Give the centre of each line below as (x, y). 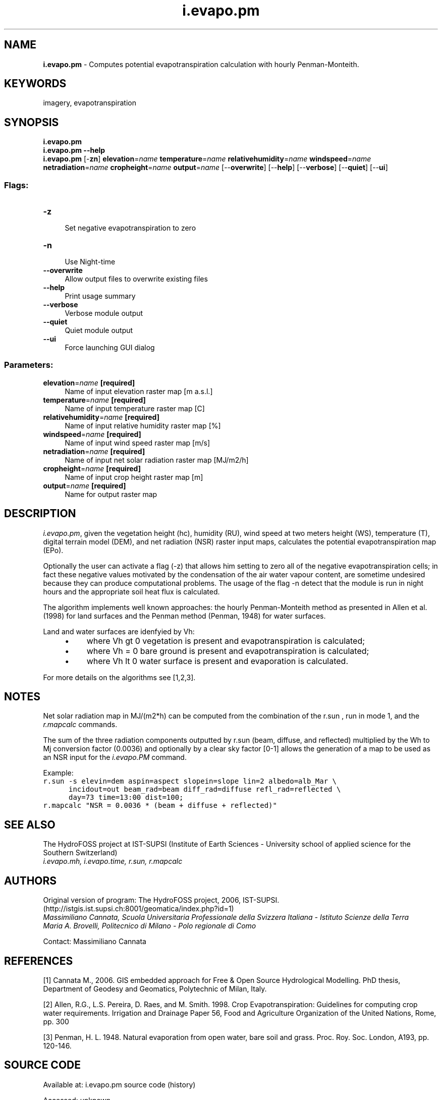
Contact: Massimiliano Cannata (95, 942)
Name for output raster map (111, 494)
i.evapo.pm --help (74, 150)
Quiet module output (99, 331)
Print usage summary (100, 296)
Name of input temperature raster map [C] (135, 408)
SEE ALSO (30, 824)
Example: (58, 773)
